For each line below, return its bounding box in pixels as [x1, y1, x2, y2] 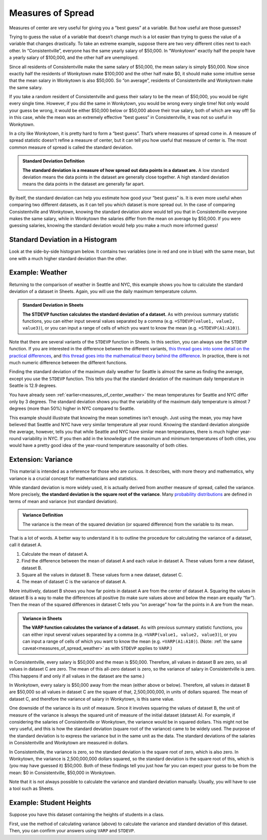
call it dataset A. [9, 542, 42, 548]
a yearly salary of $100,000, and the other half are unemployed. [9, 55, 139, 60]
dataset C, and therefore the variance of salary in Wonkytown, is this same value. [9, 696, 175, 702]
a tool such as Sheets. [9, 785, 54, 791]
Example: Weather [9, 268, 68, 277]
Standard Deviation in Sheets [22, 302, 84, 308]
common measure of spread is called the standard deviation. [9, 144, 133, 150]
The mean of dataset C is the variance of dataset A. [21, 579, 127, 585]
